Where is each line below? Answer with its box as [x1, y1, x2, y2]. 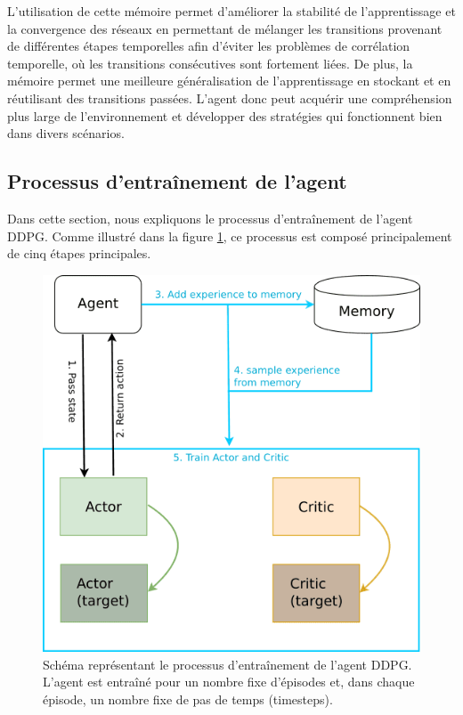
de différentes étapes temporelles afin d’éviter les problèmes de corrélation [7, 37, 410, 55]
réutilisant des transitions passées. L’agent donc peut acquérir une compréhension [7, 88, 452, 107]
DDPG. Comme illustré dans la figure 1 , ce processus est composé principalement [7, 226, 452, 245]
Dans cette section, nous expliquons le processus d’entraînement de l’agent [7, 208, 413, 227]
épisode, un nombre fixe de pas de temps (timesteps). [43, 689, 333, 708]
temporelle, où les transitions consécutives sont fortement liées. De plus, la [7, 53, 413, 72]
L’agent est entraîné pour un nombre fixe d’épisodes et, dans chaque [43, 672, 415, 691]
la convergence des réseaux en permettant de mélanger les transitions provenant [7, 19, 443, 37]
